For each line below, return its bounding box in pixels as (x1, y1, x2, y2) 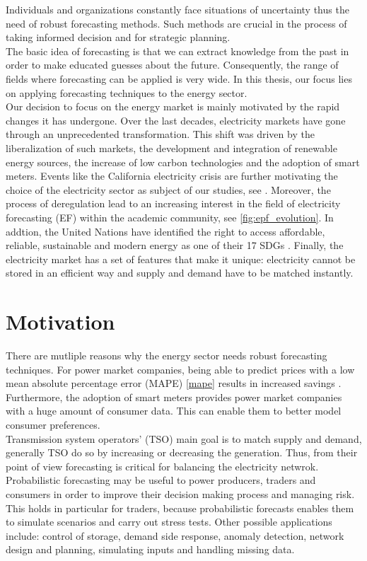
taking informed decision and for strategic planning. (6, 30, 231, 45)
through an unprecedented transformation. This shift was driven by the (6, 127, 315, 141)
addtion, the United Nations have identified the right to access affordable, (6, 224, 325, 238)
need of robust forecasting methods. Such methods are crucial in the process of (6, 16, 347, 30)
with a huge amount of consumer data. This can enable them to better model (6, 403, 342, 418)
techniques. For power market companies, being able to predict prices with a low (6, 362, 355, 376)
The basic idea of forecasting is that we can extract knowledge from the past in (6, 43, 349, 58)
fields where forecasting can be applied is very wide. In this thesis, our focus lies (6, 71, 352, 86)
